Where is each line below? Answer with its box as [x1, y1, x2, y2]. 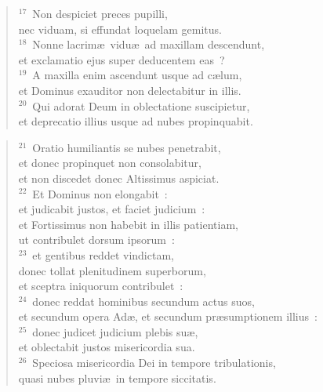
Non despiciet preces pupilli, [32, 5, 168, 21]
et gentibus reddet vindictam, [32, 246, 174, 263]
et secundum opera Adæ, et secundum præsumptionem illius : [18, 308, 318, 325]
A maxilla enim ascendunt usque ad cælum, [32, 67, 242, 83]
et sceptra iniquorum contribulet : [18, 278, 183, 294]
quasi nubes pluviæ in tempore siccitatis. [18, 369, 216, 386]
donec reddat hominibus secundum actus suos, [32, 292, 255, 309]
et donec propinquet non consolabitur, [18, 154, 201, 171]
